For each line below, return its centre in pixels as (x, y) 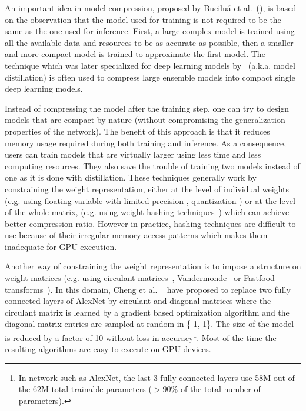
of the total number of (220, 389)
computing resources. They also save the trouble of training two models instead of (152, 166)
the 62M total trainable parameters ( (85, 389)
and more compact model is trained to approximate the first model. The (135, 54)
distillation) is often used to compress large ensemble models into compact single (150, 77)
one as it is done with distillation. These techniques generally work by (131, 177)
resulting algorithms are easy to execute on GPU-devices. (108, 349)
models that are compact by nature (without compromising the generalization (145, 120)
